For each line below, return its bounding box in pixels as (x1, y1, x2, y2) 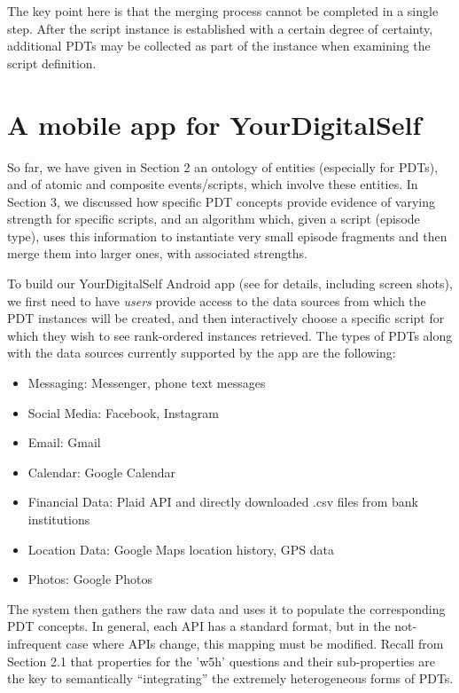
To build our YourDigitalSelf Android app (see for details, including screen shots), (7, 274, 453, 293)
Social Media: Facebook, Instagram (27, 403, 219, 421)
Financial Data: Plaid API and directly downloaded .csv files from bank (27, 492, 418, 511)
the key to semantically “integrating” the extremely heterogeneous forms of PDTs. (7, 669, 454, 688)
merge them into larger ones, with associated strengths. (7, 244, 307, 263)
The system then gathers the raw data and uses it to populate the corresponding (7, 599, 446, 618)
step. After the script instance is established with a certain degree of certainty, (7, 19, 433, 37)
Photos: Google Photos (27, 570, 153, 588)
